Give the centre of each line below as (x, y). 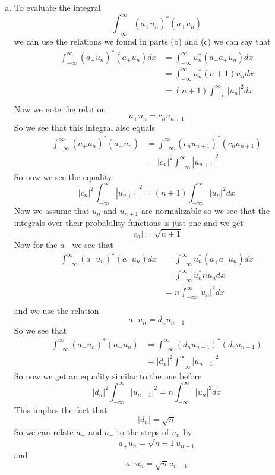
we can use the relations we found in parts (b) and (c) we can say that (142, 41)
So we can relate (44, 431)
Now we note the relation (60, 108)
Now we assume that (52, 210)
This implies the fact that (61, 409)
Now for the (36, 244)
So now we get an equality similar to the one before (108, 375)
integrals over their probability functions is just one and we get (129, 223)
